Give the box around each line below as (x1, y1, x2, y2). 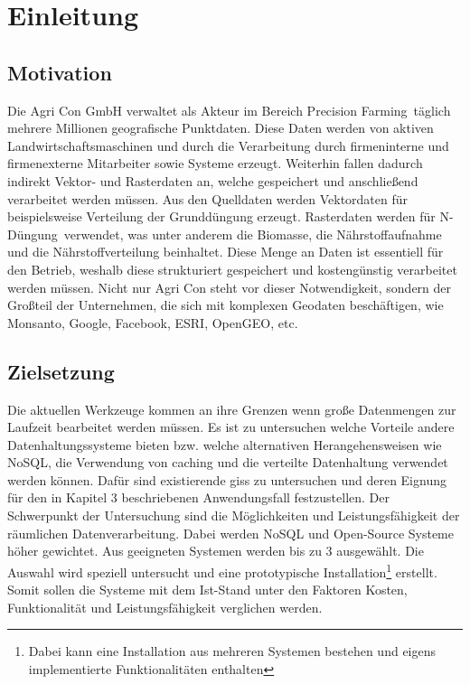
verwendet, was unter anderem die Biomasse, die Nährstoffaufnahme (63, 224, 442, 243)
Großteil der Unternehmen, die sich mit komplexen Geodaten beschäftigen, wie (7, 295, 444, 314)
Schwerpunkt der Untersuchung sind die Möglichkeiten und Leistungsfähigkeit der (7, 506, 460, 525)
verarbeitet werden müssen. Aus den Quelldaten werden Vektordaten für (7, 189, 409, 208)
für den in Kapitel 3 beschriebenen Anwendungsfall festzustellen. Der (7, 488, 390, 507)
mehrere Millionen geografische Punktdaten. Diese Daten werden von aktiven (7, 118, 434, 137)
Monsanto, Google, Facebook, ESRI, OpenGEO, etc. (7, 313, 298, 332)
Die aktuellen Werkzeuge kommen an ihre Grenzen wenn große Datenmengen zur (7, 399, 456, 418)
